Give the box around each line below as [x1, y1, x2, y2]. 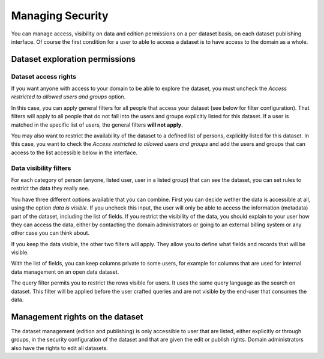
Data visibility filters [11, 164, 71, 172]
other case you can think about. [11, 229, 90, 237]
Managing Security [11, 9, 109, 22]
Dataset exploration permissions [11, 54, 136, 64]
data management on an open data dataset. [11, 268, 119, 276]
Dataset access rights [11, 72, 77, 80]
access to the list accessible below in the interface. [11, 149, 138, 156]
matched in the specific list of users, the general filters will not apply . [11, 121, 183, 128]
